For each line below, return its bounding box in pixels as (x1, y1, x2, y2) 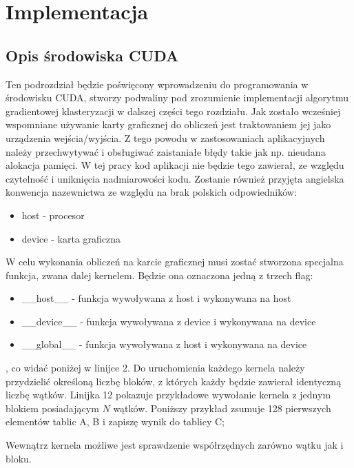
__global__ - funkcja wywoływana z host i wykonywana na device (21, 337, 307, 352)
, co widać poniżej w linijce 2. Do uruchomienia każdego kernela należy (6, 360, 305, 375)
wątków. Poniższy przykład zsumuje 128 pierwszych (113, 400, 331, 415)
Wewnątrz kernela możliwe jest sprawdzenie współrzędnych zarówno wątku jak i (6, 438, 344, 452)
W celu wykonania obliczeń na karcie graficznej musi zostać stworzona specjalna (6, 254, 344, 269)
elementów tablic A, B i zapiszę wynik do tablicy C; (6, 414, 225, 429)
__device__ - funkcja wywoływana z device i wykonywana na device (21, 314, 316, 328)
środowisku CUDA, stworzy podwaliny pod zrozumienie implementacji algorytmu (6, 90, 348, 105)
